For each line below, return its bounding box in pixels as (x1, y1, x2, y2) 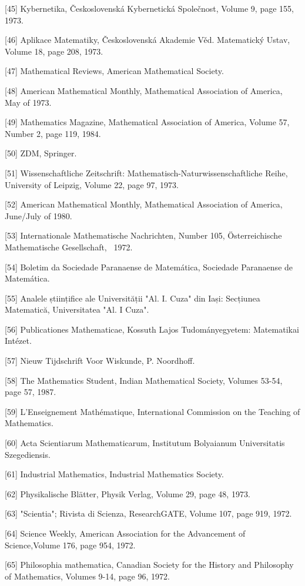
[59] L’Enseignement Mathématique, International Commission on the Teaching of (5, 405, 300, 417)
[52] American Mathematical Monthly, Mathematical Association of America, (5, 198, 283, 210)
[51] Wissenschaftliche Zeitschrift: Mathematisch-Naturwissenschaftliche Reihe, (5, 166, 288, 179)
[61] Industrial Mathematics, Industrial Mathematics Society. (5, 468, 224, 480)
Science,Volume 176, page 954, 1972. (5, 538, 136, 551)
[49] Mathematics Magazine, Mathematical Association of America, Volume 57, (5, 116, 290, 128)
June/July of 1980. (5, 209, 72, 222)
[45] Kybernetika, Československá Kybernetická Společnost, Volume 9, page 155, (5, 2, 294, 14)
